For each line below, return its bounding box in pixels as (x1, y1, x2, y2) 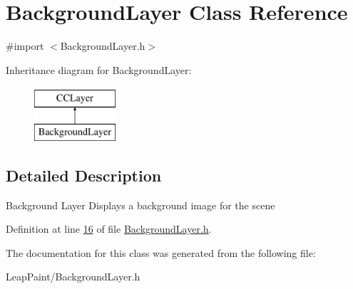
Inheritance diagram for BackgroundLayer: (6, 62, 192, 77)
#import (6, 38, 44, 53)
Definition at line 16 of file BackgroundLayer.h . (6, 221, 212, 236)
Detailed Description (6, 164, 162, 186)
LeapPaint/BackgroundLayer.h (6, 269, 140, 284)
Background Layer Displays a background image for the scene (6, 197, 275, 212)
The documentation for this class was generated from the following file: (6, 245, 316, 260)
